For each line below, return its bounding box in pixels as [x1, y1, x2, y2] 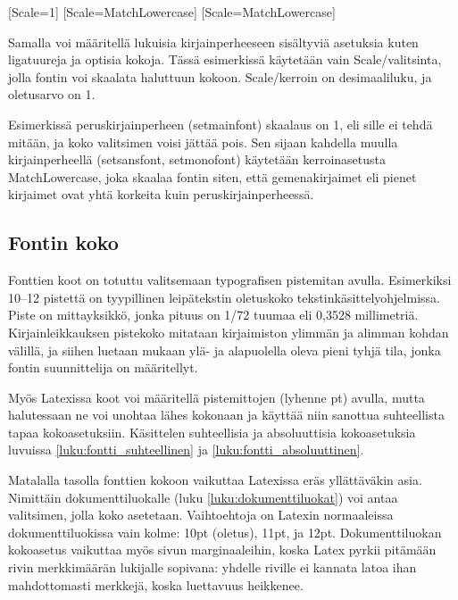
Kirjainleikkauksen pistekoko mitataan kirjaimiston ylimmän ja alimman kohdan [8, 322, 449, 341]
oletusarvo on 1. [8, 85, 96, 104]
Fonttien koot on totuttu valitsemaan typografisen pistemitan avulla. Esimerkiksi [8, 271, 452, 289]
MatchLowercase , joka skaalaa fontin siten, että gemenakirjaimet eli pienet [8, 167, 417, 186]
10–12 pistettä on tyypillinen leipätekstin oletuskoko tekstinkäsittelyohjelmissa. [8, 287, 440, 306]
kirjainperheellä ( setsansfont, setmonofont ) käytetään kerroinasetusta [8, 150, 387, 169]
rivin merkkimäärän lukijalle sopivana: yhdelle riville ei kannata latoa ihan [8, 558, 417, 577]
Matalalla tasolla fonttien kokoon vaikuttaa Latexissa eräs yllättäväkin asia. [8, 471, 422, 489]
